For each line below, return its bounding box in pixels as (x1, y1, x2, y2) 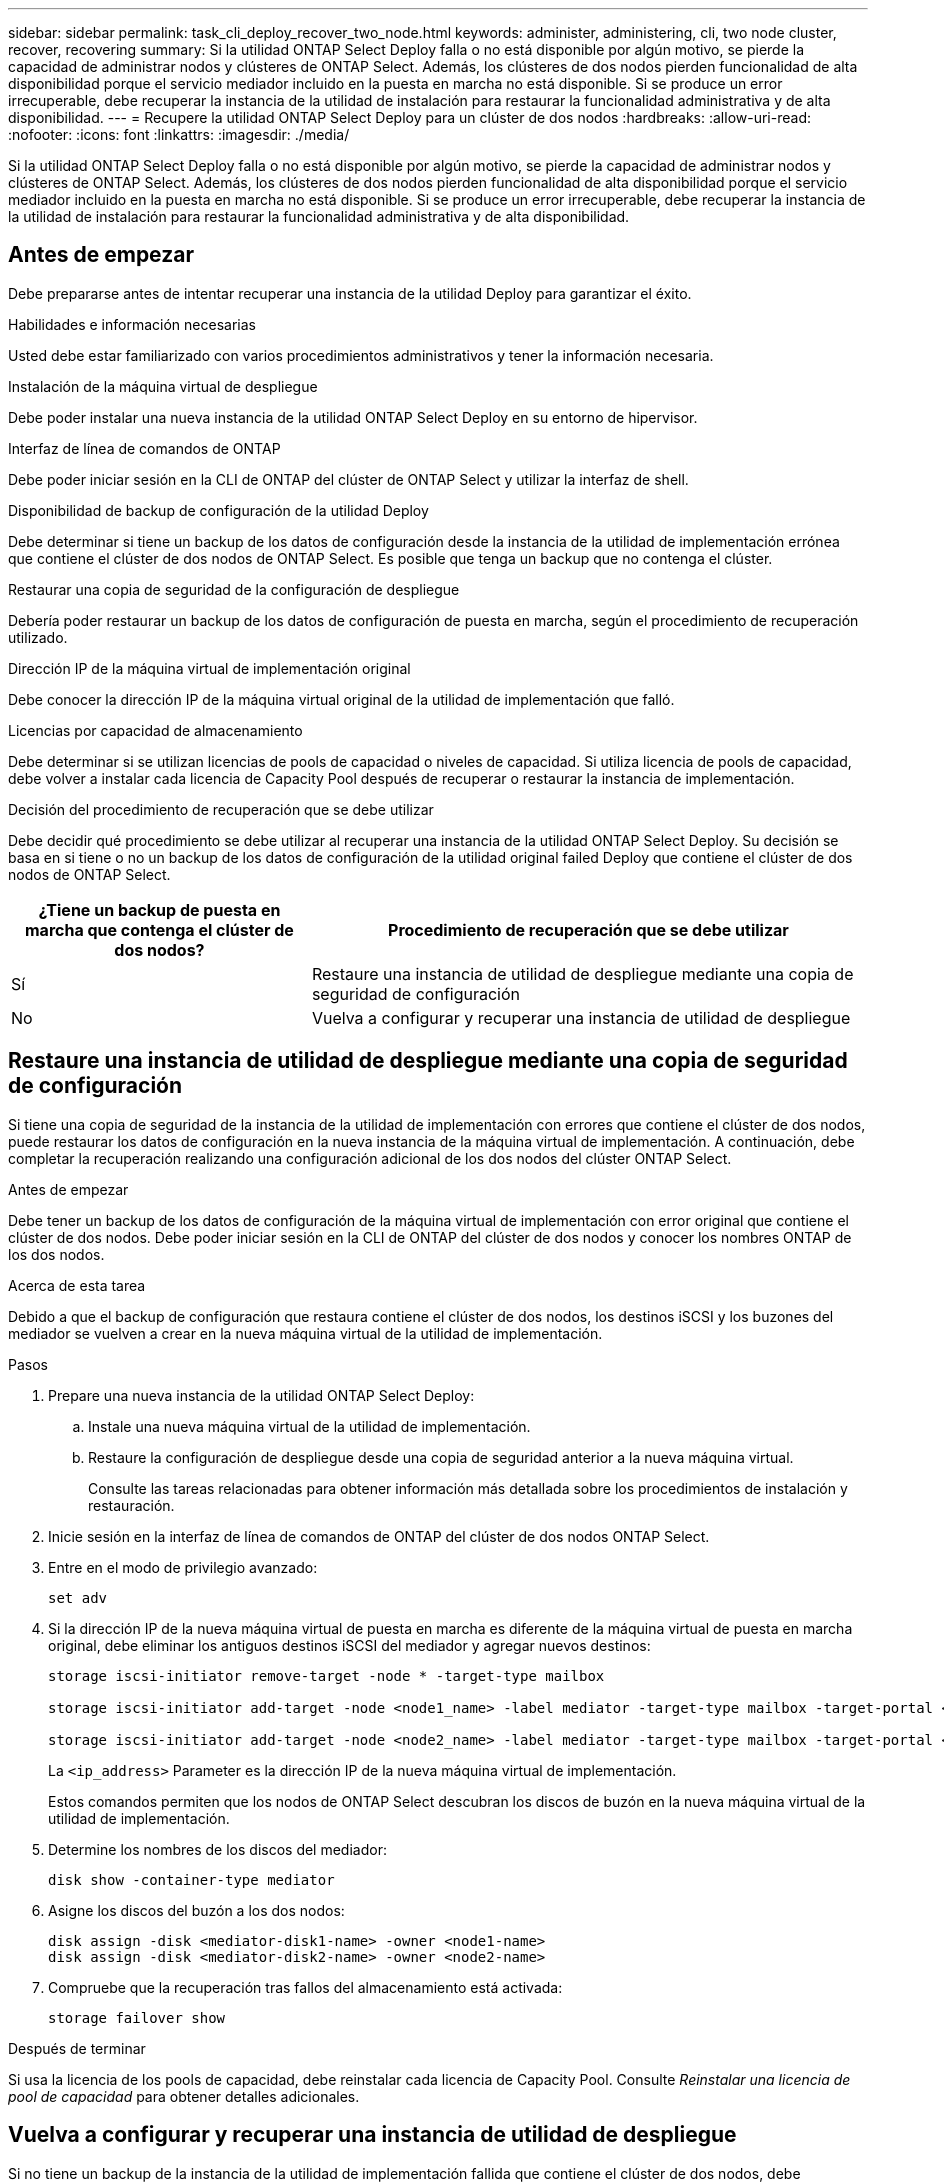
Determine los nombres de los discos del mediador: (48, 1840, 387, 1858)
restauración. (88, 1496, 175, 1514)
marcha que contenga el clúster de (25, 919, 294, 940)
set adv (48, 1589, 108, 1606)
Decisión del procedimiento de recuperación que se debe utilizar (8, 800, 434, 818)
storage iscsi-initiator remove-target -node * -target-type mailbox (48, 1667, 605, 1684)
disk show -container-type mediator (48, 1871, 335, 1888)
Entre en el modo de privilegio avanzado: (48, 1558, 318, 1576)
